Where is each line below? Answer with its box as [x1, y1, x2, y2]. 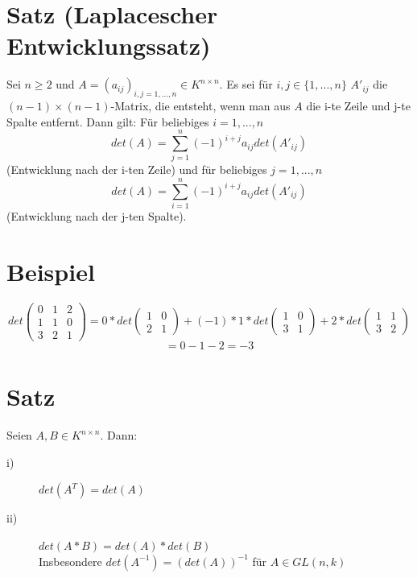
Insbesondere [39, 552, 102, 569]
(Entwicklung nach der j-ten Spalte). [6, 208, 187, 225]
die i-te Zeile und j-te [306, 97, 411, 114]
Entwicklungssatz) [6, 29, 211, 62]
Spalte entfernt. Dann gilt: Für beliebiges [6, 113, 209, 130]
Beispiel [6, 254, 95, 287]
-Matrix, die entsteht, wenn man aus [110, 97, 291, 114]
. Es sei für [219, 76, 273, 93]
